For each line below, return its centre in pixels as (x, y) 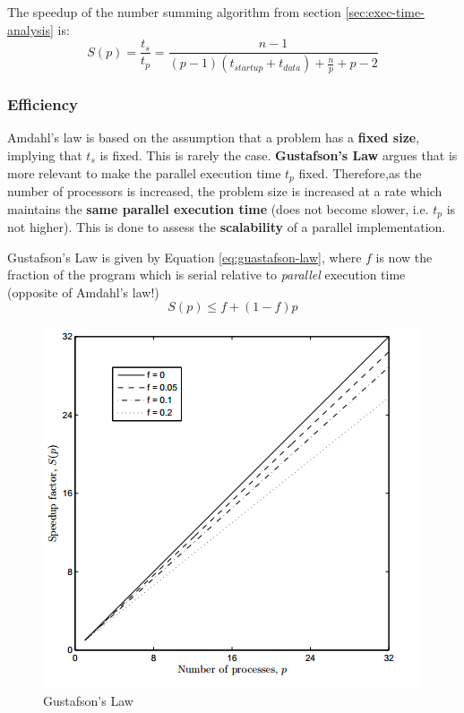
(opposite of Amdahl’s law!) (83, 292)
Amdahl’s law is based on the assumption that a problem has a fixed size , (214, 137)
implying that (45, 155)
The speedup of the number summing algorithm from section (174, 12)
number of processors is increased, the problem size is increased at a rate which (225, 190)
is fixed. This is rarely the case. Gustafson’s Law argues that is (279, 155)
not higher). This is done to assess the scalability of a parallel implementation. (227, 227)
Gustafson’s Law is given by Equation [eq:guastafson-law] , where (185, 257)
